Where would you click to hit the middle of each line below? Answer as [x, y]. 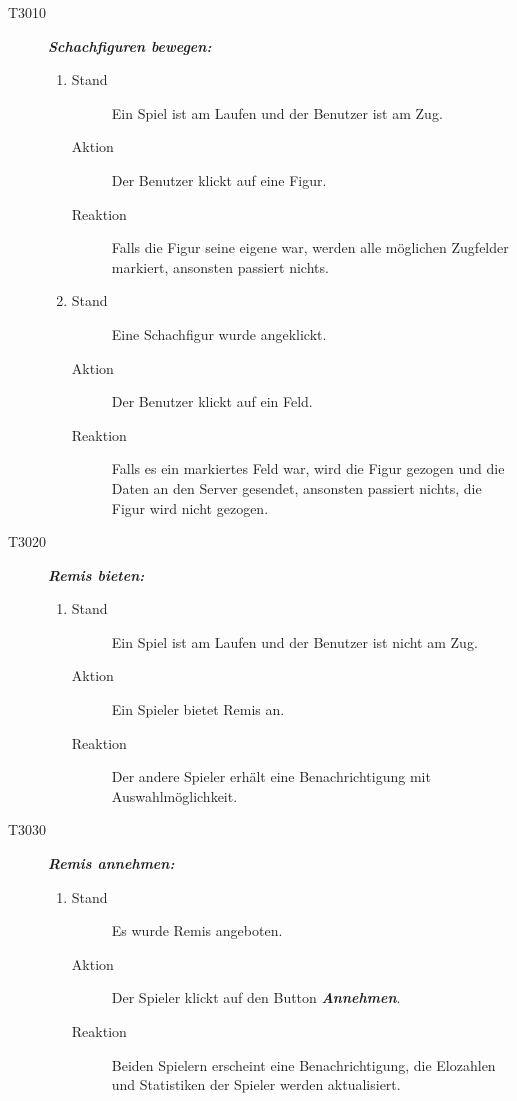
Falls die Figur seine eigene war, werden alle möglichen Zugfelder [310, 247]
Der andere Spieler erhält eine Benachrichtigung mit [271, 776]
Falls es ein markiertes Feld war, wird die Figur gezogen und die [308, 468]
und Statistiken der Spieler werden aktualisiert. [256, 1084]
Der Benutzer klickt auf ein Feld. [212, 401]
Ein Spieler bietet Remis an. [198, 709]
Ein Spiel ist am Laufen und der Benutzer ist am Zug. [277, 112]
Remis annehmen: [111, 863]
